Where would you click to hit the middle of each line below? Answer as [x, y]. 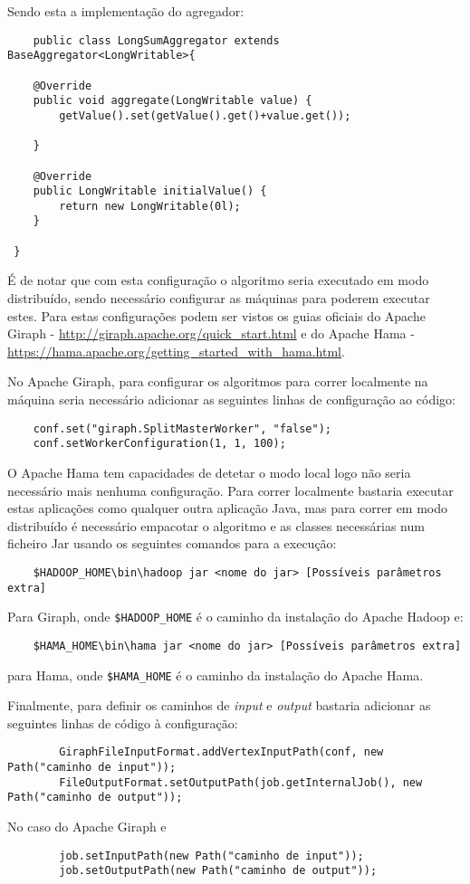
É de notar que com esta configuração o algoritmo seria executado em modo [218, 280]
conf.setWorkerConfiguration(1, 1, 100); [159, 444]
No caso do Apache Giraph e [87, 826]
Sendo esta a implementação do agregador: [126, 11]
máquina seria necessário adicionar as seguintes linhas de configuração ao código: [231, 399]
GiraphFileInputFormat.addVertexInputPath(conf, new [221, 752]
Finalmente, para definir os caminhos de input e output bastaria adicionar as [219, 705]
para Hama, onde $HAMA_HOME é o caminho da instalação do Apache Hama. [216, 675]
